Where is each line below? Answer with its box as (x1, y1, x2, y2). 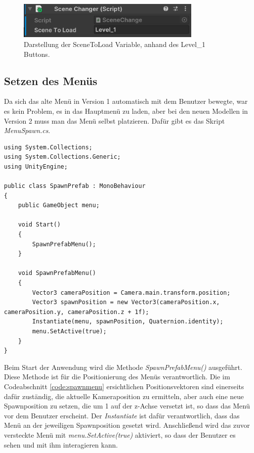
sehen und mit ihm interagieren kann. (4, 439, 118, 450)
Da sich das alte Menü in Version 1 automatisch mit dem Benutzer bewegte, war (4, 96, 248, 106)
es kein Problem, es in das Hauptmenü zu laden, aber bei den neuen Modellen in (4, 105, 248, 116)
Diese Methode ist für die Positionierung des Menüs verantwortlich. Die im (4, 371, 230, 382)
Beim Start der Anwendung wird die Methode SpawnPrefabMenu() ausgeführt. (4, 362, 243, 372)
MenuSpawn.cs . (4, 125, 50, 136)
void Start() (18, 221, 61, 228)
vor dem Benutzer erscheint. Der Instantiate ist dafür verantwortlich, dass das (4, 410, 240, 420)
